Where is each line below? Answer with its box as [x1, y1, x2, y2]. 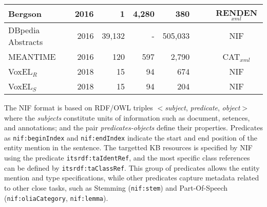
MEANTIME [8, 50, 56, 62]
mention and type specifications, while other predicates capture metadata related [4, 172, 259, 183]
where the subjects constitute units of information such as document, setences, [4, 112, 250, 123]
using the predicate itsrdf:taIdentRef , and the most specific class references [4, 152, 250, 163]
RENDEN [216, 7, 258, 18]
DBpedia [8, 24, 40, 36]
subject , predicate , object [165, 102, 240, 112]
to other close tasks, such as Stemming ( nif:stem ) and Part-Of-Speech [4, 182, 228, 193]
